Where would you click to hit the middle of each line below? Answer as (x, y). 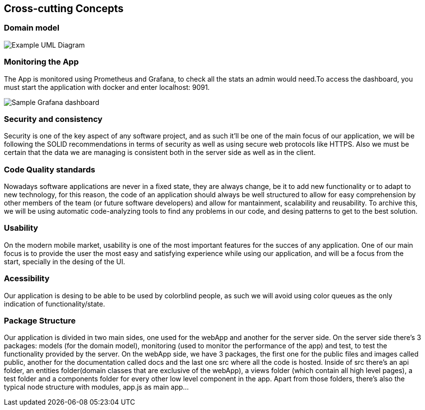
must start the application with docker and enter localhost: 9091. (107, 87)
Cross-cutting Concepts (64, 9)
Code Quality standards (50, 169)
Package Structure (40, 320)
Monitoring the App (41, 62)
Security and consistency (53, 119)
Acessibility (27, 279)
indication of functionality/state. (55, 304)
